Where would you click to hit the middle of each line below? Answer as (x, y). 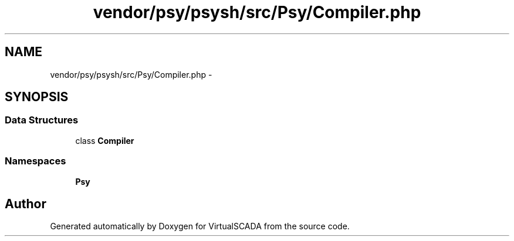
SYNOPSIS (37, 97)
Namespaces (35, 161)
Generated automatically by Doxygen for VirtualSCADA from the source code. (200, 226)
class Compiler (105, 140)
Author (26, 204)
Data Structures (42, 120)
